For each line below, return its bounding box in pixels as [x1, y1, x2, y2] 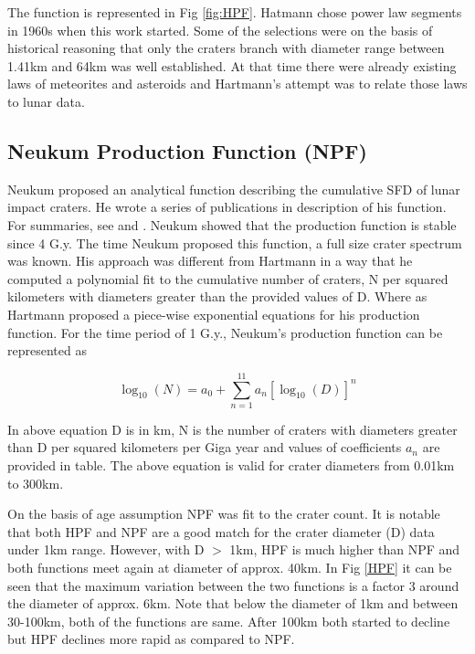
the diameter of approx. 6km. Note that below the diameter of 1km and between [7, 594, 459, 613]
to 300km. [7, 473, 64, 492]
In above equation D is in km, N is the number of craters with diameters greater [7, 419, 458, 438]
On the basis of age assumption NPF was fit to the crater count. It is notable [7, 504, 440, 523]
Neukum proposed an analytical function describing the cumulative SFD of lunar [7, 179, 460, 198]
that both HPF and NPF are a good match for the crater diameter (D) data [7, 522, 435, 541]
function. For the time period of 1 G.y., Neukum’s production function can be [7, 322, 443, 342]
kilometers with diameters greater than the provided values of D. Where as [7, 287, 427, 306]
